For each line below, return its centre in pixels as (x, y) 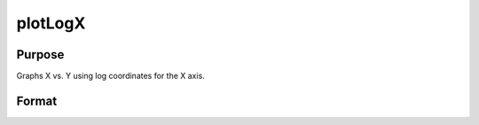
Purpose (40, 55)
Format (37, 101)
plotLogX (51, 23)
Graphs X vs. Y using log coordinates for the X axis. (111, 76)
